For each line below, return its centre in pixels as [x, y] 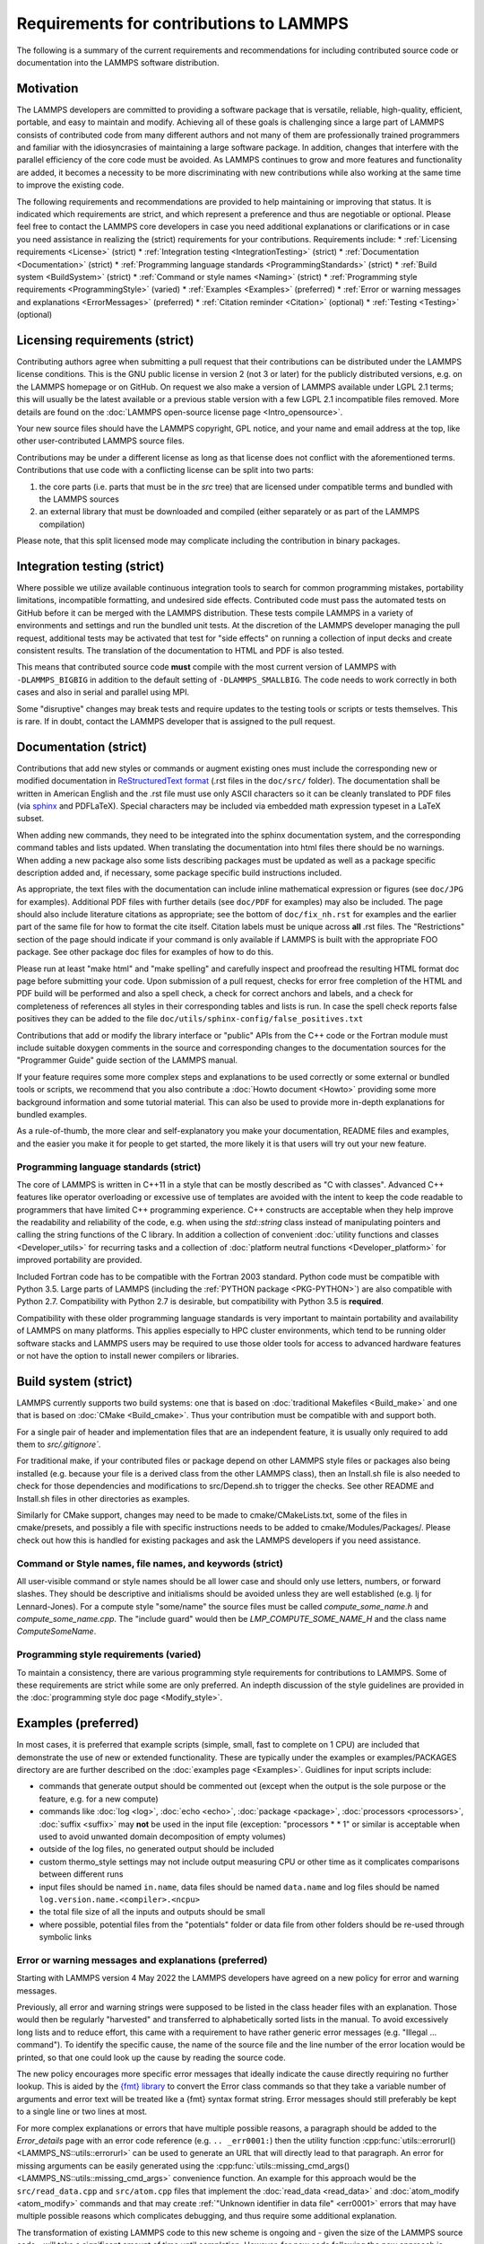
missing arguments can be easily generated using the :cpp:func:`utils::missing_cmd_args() [183, 2165]
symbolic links [65, 1937]
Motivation [48, 88]
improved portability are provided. [79, 1260]
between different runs [81, 1874]
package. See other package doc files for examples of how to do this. [145, 952]
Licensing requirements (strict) [105, 340]
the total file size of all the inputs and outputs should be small [152, 1912]
